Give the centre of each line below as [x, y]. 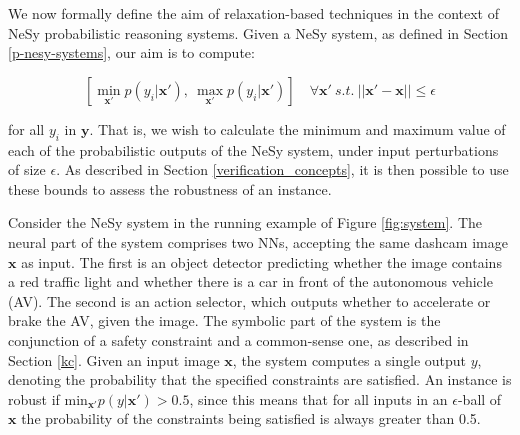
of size [27, 169]
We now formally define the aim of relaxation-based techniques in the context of [254, 13]
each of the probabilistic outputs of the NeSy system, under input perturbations [253, 149]
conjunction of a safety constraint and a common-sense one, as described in [238, 339]
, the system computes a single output [349, 359]
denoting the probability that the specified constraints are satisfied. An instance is [260, 379]
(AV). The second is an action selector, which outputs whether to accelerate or [249, 300]
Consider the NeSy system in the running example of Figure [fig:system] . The [245, 222]
